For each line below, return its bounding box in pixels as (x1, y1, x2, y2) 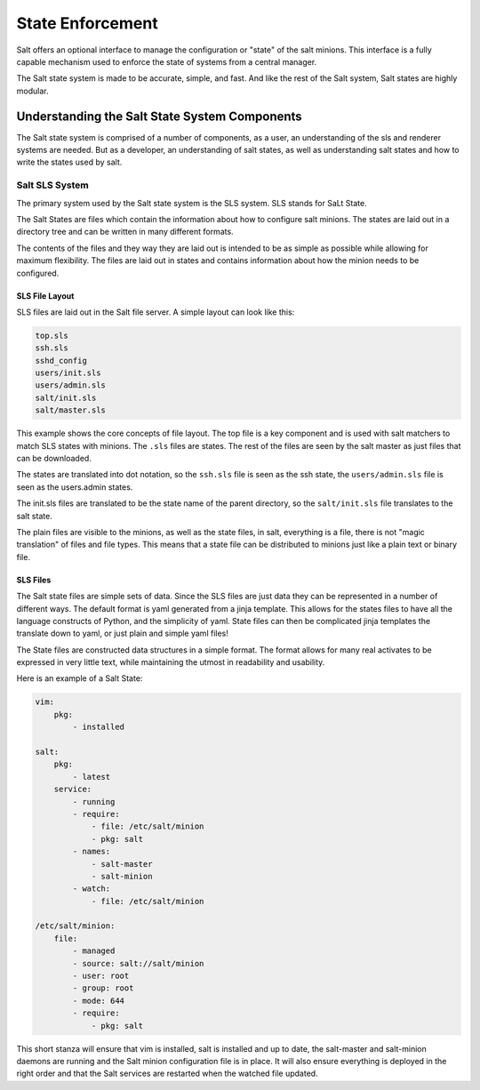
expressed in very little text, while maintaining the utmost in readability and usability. (16, 657, 325, 668)
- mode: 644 (72, 996, 124, 1006)
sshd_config (35, 356, 88, 365)
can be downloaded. (16, 453, 92, 463)
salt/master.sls (35, 405, 107, 415)
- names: (72, 846, 111, 857)
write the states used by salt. (16, 156, 123, 168)
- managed (72, 946, 116, 956)
